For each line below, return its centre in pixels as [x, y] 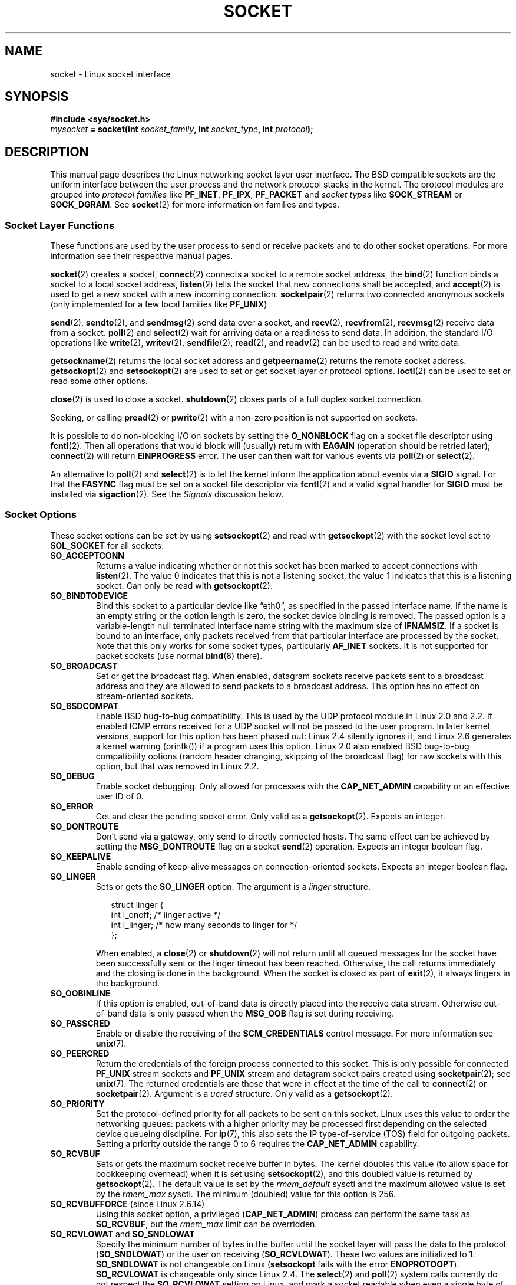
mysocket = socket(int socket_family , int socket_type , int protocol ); [182, 129]
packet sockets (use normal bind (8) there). [179, 655]
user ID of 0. [120, 796]
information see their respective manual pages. [142, 256]
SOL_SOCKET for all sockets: [107, 545]
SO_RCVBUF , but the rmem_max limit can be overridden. [206, 1224]
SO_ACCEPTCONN [87, 555]
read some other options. [99, 381]
